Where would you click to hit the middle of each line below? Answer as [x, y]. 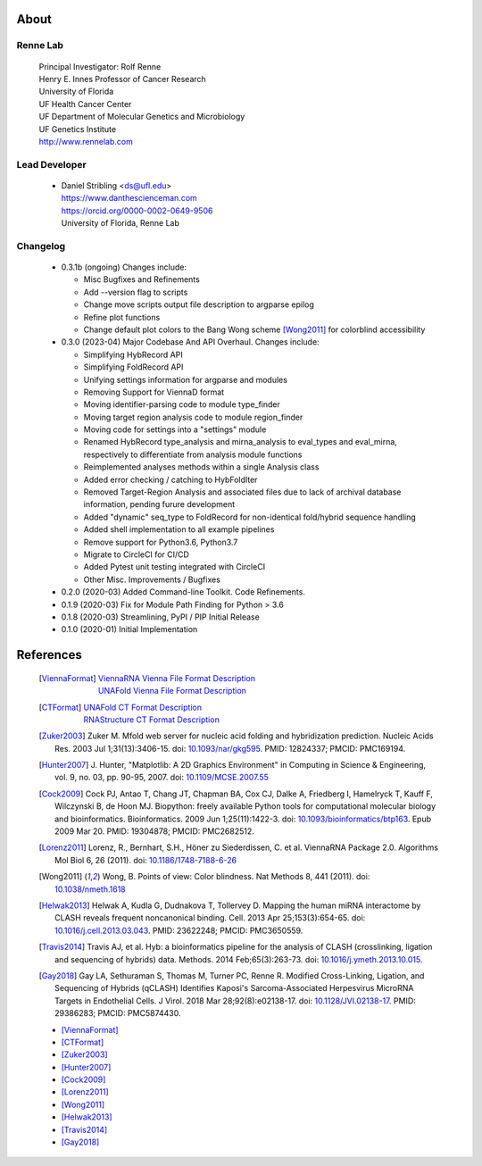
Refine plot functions [122, 317]
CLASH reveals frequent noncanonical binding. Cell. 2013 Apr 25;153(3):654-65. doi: [210, 918]
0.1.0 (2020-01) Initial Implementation [129, 629]
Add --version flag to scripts [136, 292]
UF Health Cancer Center [85, 104]
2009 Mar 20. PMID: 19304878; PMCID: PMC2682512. [154, 831]
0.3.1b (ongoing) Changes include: [124, 267]
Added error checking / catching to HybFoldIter [170, 479]
